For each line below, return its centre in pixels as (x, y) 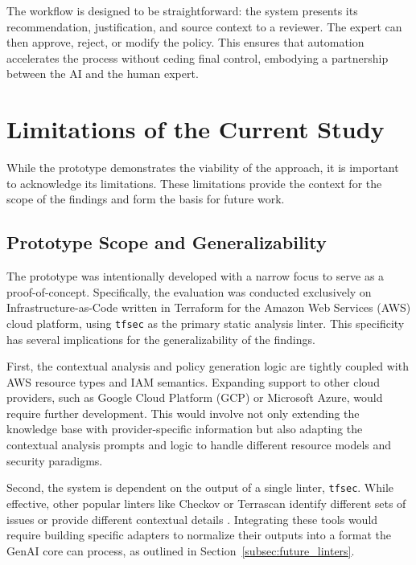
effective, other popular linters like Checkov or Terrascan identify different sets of (206, 503)
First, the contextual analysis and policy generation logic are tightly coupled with (208, 366)
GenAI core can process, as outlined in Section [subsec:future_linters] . (181, 550)
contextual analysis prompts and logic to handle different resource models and (199, 445)
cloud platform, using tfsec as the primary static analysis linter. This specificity (206, 323)
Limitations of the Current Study (196, 129)
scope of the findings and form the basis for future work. (146, 199)
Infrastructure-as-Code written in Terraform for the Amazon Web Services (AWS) (209, 307)
